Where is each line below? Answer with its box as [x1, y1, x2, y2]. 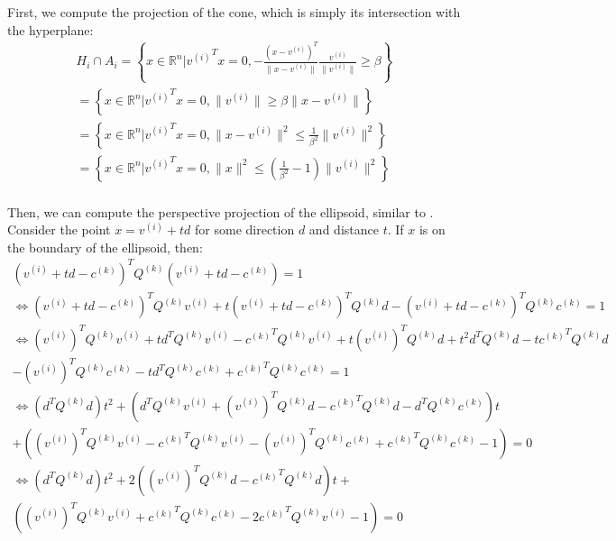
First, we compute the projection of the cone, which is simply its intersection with [7, 3, 461, 21]
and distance [308, 220, 379, 239]
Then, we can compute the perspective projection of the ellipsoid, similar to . [7, 202, 434, 221]
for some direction [195, 220, 295, 239]
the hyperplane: [7, 20, 94, 39]
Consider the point [7, 220, 111, 239]
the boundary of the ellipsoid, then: [7, 237, 203, 256]
